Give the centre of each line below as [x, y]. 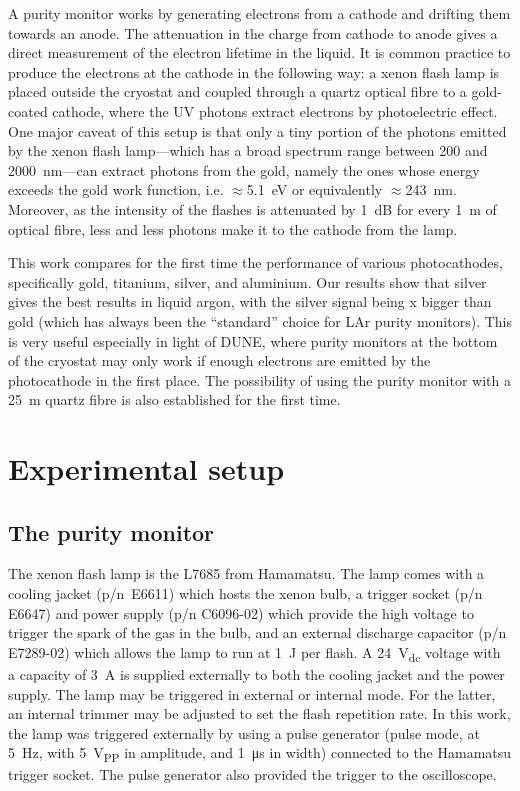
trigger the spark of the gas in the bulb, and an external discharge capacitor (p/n [257, 632]
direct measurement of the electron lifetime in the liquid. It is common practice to [259, 52]
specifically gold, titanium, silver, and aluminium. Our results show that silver [247, 281]
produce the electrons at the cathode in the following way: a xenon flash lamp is [254, 71]
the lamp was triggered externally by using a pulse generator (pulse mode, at [244, 732]
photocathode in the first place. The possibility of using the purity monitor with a [259, 379]
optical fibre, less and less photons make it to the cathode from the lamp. [233, 228]
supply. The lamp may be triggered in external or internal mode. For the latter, [252, 693]
